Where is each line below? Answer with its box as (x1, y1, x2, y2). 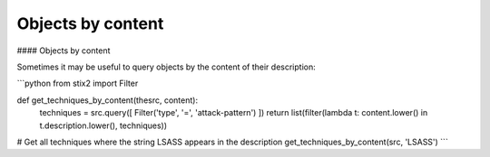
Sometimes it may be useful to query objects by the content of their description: (16, 61, 317, 72)
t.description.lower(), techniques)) (39, 120, 168, 131)
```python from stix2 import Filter (16, 78, 139, 89)
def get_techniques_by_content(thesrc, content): (16, 95, 199, 106)
